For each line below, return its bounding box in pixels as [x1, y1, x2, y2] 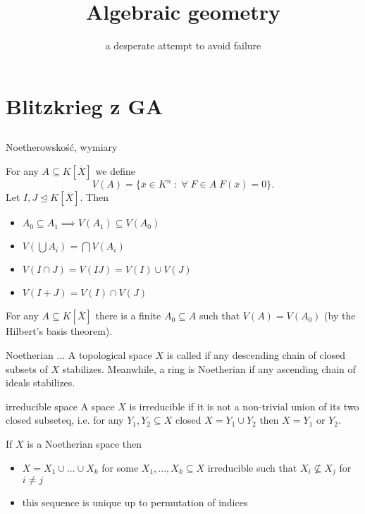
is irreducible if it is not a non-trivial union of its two [129, 398, 359, 413]
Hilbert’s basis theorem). [6, 324, 113, 338]
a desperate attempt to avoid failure [105, 38, 261, 53]
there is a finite [95, 308, 161, 323]
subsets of [6, 361, 48, 376]
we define [95, 163, 135, 178]
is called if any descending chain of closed [166, 347, 346, 362]
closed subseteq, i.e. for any [6, 412, 124, 427]
